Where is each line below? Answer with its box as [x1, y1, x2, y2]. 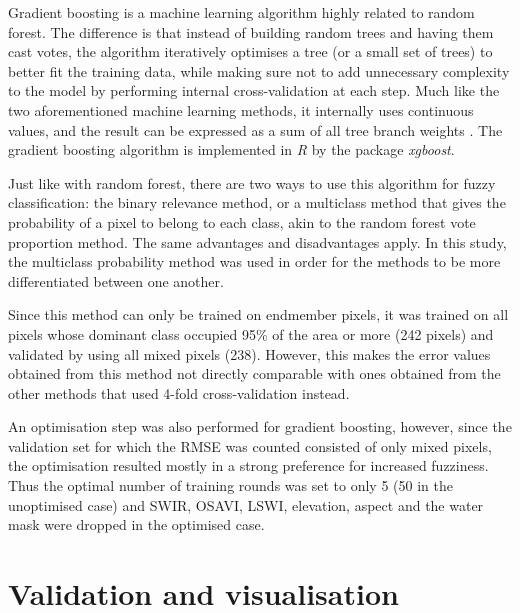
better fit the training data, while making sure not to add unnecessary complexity [8, 60, 510, 81]
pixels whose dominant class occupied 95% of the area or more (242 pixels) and [8, 323, 494, 344]
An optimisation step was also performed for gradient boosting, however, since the [8, 416, 512, 437]
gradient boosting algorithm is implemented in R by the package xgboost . [8, 139, 455, 160]
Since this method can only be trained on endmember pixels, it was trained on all [8, 304, 509, 325]
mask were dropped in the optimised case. [8, 514, 265, 535]
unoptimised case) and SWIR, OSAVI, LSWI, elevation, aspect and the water [8, 494, 484, 515]
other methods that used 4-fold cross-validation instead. [8, 382, 350, 403]
